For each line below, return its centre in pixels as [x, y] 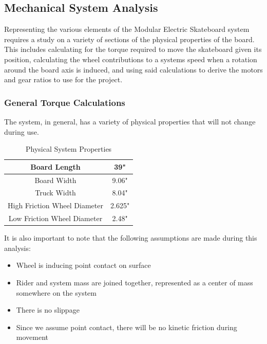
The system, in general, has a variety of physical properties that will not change [130, 121]
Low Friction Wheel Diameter [55, 218]
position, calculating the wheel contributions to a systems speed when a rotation [131, 59]
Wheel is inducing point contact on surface [83, 265]
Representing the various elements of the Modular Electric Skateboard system [127, 29]
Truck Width [55, 193]
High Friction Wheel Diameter [55, 205]
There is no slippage [48, 310]
